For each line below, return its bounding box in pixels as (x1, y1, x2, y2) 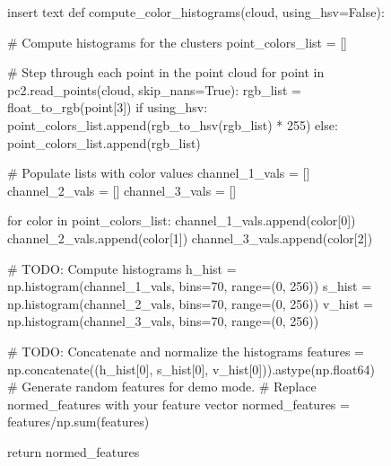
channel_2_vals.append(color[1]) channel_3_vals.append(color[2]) (7, 228, 373, 247)
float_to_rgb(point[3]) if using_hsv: (7, 98, 208, 117)
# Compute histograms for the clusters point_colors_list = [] (7, 32, 347, 51)
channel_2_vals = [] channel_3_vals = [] (7, 180, 237, 199)
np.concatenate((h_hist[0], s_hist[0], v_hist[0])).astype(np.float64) (7, 359, 375, 378)
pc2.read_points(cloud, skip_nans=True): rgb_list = (7, 80, 301, 99)
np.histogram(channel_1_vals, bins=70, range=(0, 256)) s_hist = (7, 277, 372, 295)
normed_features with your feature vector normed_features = (7, 394, 350, 413)
